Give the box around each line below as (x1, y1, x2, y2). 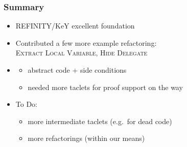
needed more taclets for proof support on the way (28, 81, 183, 92)
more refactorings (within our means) (28, 133, 145, 143)
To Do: (15, 99, 37, 109)
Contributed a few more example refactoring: (15, 37, 157, 48)
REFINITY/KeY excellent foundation (15, 20, 135, 31)
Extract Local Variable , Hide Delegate (15, 47, 148, 58)
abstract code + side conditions (28, 65, 127, 75)
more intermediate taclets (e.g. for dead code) (28, 115, 172, 126)
